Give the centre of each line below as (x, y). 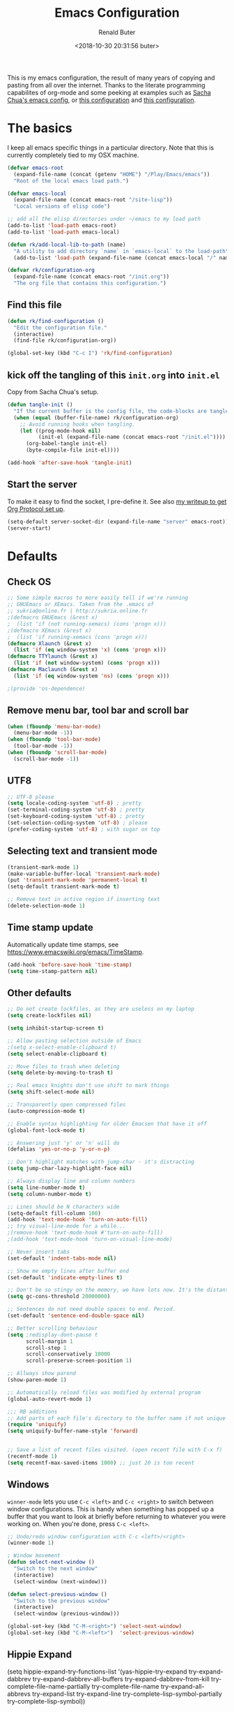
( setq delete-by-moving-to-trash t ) (60, 1073)
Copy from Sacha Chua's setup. (53, 392)
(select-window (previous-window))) (67, 1614)
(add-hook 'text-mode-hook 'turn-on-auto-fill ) (78, 1220)
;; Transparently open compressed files (67, 1105)
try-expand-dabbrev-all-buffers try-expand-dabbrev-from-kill (121, 1678)
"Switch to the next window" (56, 1569)
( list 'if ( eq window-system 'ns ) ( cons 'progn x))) (92, 676)
